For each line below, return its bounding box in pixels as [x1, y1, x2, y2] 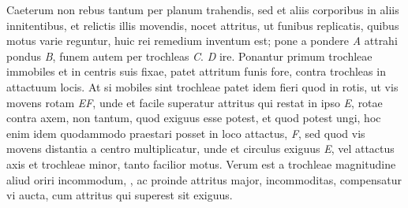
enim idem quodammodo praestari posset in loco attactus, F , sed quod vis [6, 124, 365, 141]
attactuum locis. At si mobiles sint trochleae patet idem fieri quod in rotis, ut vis [6, 78, 399, 95]
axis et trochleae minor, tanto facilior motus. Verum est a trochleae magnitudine [6, 155, 396, 172]
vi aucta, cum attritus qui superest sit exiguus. [6, 187, 233, 203]
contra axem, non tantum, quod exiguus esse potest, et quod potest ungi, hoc [6, 110, 381, 126]
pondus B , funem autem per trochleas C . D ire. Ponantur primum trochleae [6, 47, 372, 64]
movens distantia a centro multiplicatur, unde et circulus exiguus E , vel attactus [6, 140, 395, 157]
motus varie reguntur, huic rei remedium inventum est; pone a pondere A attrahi [6, 32, 398, 49]
